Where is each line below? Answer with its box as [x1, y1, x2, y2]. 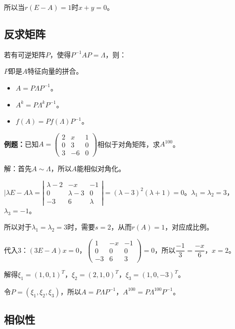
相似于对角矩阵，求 [97, 139, 160, 149]
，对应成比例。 [165, 222, 214, 232]
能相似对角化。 [77, 163, 126, 173]
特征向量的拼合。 [27, 66, 83, 76]
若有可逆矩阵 [4, 49, 46, 59]
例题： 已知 [4, 139, 39, 149]
